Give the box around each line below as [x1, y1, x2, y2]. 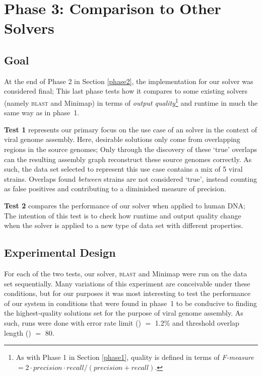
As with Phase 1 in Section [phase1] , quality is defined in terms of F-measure [16, 352, 254, 362]
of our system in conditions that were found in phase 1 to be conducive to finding [4, 297, 257, 308]
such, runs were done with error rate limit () [4, 317, 141, 328]
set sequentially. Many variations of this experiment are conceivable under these [4, 278, 250, 288]
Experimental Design [4, 245, 116, 260]
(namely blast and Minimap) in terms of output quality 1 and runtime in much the [4, 96, 258, 108]
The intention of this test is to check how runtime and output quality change [4, 210, 241, 220]
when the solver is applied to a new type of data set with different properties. [4, 220, 243, 231]
